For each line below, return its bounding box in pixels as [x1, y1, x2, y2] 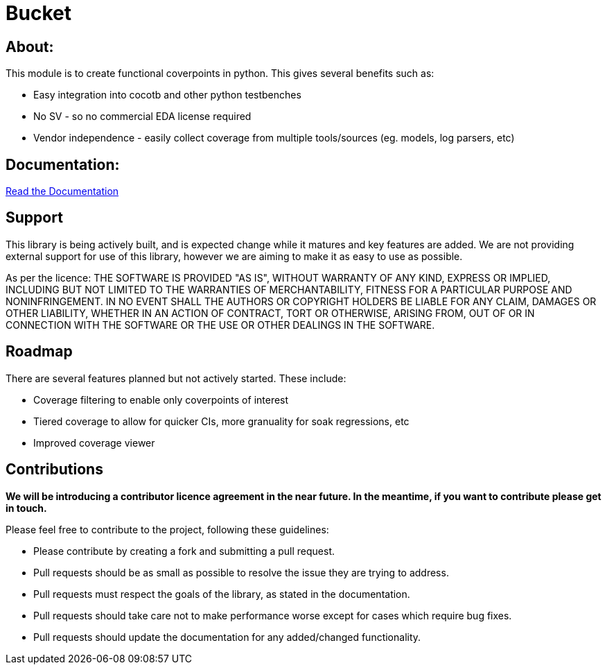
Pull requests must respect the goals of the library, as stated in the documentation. [33, 587, 410, 600]
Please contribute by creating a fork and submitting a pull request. [33, 544, 335, 557]
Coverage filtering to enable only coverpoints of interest [33, 393, 289, 406]
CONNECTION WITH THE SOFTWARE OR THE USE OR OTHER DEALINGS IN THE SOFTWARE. [6, 318, 435, 331]
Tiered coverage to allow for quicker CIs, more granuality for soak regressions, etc [33, 415, 410, 427]
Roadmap [6, 343, 73, 361]
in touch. [6, 501, 47, 514]
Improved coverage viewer [33, 436, 155, 449]
